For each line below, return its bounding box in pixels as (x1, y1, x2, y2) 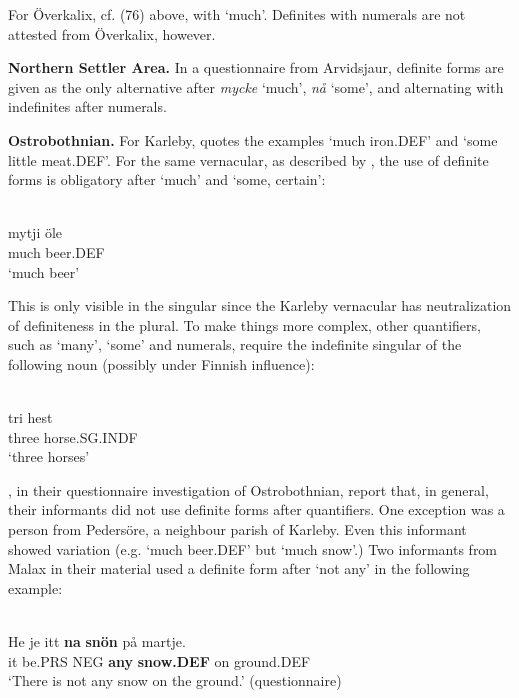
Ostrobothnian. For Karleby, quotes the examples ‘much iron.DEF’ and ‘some (8, 129, 498, 150)
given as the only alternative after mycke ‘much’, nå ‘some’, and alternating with (8, 76, 504, 97)
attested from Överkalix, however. (8, 23, 216, 44)
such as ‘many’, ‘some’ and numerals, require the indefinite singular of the (8, 334, 462, 355)
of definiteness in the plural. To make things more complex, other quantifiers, (8, 314, 481, 335)
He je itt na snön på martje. (8, 631, 186, 652)
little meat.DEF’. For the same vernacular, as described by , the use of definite (8, 149, 489, 170)
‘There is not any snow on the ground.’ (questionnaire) (8, 670, 342, 691)
